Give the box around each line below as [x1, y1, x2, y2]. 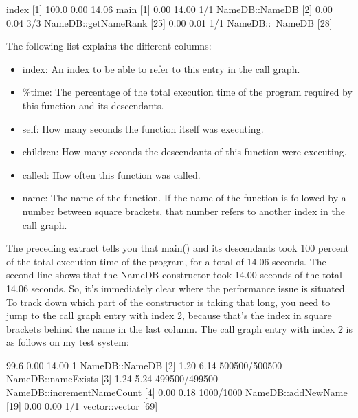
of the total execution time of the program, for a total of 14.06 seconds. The [6, 254, 326, 268]
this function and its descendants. [22, 98, 164, 112]
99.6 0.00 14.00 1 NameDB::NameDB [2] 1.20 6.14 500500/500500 [6, 357, 282, 372]
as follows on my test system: [6, 335, 129, 349]
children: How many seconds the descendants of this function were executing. [22, 144, 347, 159]
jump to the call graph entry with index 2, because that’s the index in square [6, 308, 332, 322]
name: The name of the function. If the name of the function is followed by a [22, 190, 346, 205]
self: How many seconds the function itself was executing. [22, 121, 264, 135]
